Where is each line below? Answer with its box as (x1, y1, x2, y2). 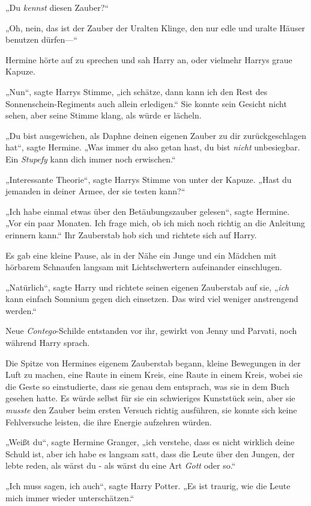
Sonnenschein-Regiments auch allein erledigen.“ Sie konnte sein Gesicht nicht (5, 97, 287, 110)
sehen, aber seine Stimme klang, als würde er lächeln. (5, 109, 202, 122)
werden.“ (5, 304, 37, 316)
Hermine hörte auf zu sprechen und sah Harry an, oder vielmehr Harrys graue (5, 53, 292, 66)
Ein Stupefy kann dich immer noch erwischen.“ (5, 152, 176, 165)
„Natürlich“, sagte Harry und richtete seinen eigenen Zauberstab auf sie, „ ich (5, 280, 289, 293)
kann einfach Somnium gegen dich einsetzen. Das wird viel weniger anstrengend (5, 292, 298, 305)
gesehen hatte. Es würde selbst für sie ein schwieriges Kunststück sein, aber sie (5, 392, 295, 404)
